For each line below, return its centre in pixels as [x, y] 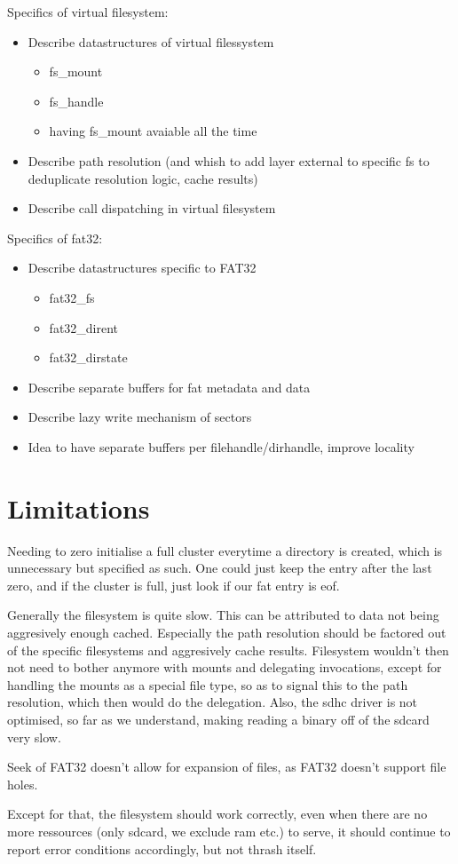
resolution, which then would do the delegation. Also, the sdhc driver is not [213, 702]
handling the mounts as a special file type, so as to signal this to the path [208, 684]
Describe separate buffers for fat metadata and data [169, 387]
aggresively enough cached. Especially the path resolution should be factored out [227, 632]
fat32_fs [72, 297]
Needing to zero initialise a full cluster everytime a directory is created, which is [225, 550]
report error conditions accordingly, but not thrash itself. [162, 848]
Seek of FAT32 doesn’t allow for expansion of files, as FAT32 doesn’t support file [227, 767]
